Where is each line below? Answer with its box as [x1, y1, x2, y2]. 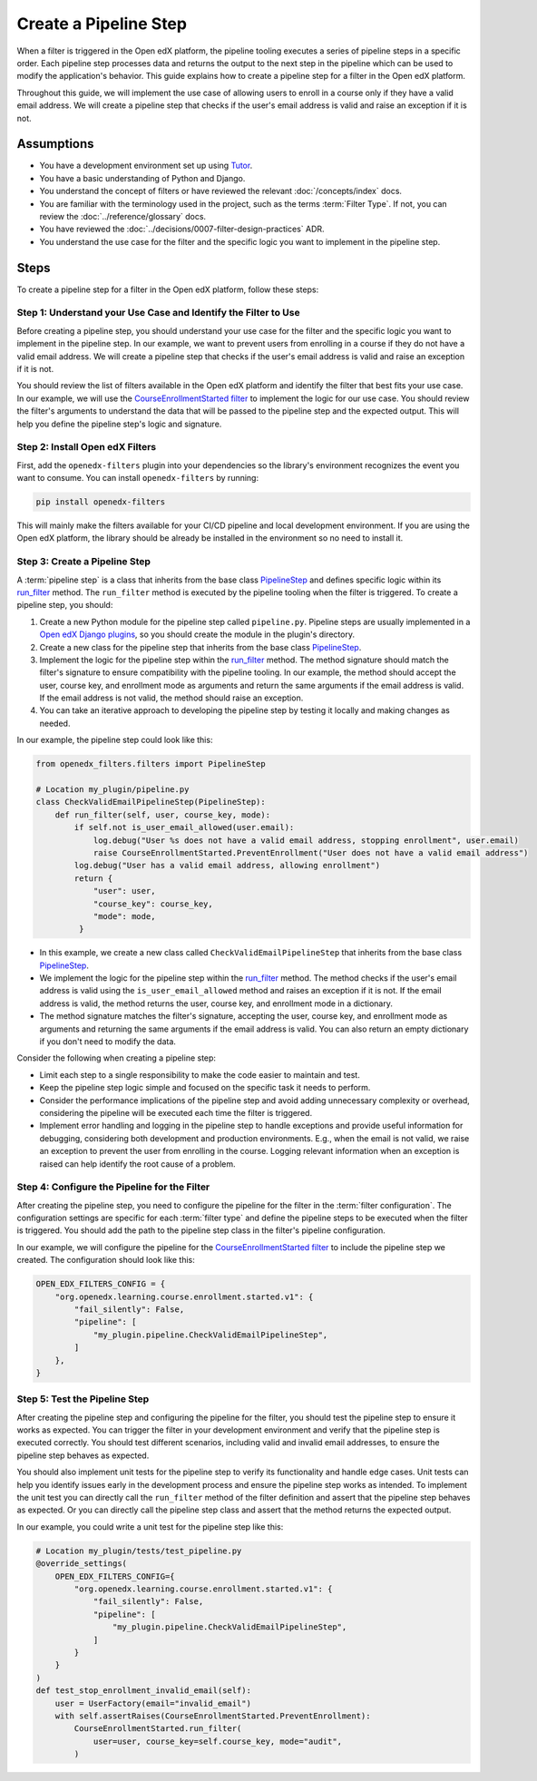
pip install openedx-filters [35, 497, 166, 507]
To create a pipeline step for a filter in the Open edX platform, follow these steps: [16, 284, 319, 295]
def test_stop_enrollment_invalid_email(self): [35, 1686, 251, 1696]
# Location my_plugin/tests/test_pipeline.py [35, 1545, 242, 1556]
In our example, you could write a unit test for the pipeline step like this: [16, 1521, 284, 1532]
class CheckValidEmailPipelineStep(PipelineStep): [35, 797, 267, 807]
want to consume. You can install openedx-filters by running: [16, 473, 259, 484]
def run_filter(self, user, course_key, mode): [54, 809, 271, 820]
